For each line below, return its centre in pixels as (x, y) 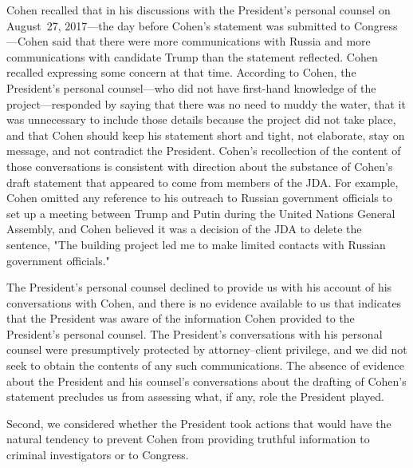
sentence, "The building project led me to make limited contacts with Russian (196, 244)
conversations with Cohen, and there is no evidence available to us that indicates (204, 302)
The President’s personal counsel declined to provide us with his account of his (199, 287)
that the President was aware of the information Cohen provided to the (181, 318)
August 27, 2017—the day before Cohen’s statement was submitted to (179, 25)
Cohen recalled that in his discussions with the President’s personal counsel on (199, 10)
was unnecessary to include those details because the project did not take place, (201, 119)
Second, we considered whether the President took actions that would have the (199, 423)
